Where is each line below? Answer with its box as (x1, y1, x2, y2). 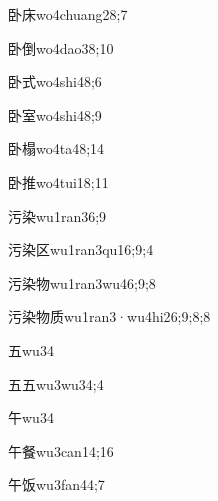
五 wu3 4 (8, 339, 54, 360)
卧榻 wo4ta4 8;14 (8, 138, 105, 159)
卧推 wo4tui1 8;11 (8, 171, 109, 192)
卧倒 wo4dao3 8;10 (8, 37, 114, 58)
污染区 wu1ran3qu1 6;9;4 (8, 239, 154, 260)
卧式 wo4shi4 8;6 (8, 71, 102, 92)
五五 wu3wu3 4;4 (8, 373, 104, 394)
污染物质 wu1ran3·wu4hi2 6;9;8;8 (8, 306, 211, 327)
